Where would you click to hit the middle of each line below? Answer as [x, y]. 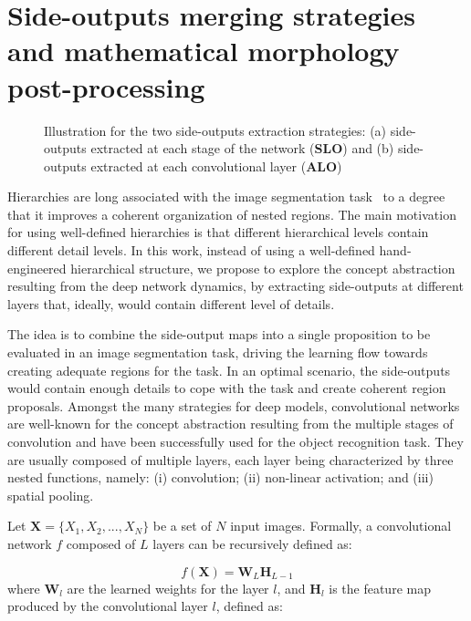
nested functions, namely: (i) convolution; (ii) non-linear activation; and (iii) [220, 477]
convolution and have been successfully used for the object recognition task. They [235, 441]
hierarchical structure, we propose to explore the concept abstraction [263, 268]
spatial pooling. [51, 495]
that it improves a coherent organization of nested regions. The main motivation [232, 214]
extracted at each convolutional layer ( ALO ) [216, 166]
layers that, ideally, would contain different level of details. [171, 303]
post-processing [106, 86]
